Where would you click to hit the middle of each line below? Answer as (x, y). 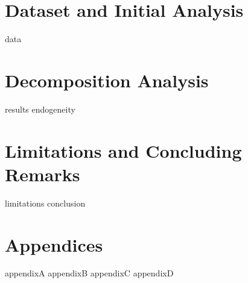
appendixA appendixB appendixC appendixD (89, 273)
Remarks (43, 174)
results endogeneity (40, 109)
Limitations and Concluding (123, 150)
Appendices (54, 244)
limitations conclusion (45, 203)
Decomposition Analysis (107, 80)
